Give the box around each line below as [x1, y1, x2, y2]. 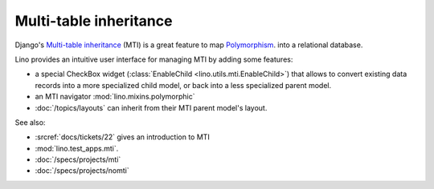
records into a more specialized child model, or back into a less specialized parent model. [35, 80, 332, 90]
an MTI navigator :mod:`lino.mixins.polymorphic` [35, 92, 196, 102]
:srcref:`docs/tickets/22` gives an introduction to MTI [35, 132, 211, 142]
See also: [14, 117, 46, 127]
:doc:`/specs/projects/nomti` [35, 166, 130, 175]
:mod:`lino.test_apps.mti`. [35, 143, 119, 153]
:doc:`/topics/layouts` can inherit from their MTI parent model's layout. [35, 103, 268, 112]
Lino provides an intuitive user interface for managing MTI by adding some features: [14, 54, 293, 64]
